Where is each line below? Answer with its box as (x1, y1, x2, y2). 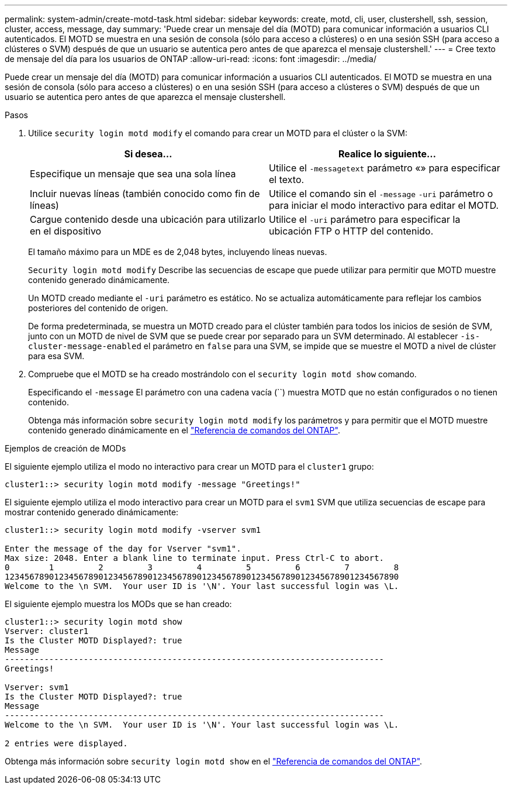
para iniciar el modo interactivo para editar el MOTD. (269, 199, 499, 211)
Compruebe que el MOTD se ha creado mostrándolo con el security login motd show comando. (28, 369, 417, 379)
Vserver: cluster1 (5, 626, 89, 636)
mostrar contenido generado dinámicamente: (5, 507, 179, 517)
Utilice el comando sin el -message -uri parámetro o (269, 188, 493, 199)
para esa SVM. (28, 351, 85, 361)
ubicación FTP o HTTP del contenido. (269, 225, 434, 237)
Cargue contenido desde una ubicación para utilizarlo (30, 213, 266, 225)
